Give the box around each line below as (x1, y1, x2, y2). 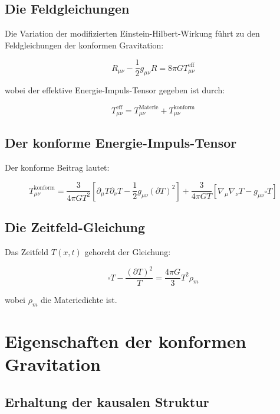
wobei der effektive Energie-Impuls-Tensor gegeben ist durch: (5, 84, 225, 96)
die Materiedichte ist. (40, 294, 117, 306)
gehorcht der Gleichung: (84, 246, 171, 257)
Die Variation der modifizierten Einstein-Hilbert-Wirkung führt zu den (5, 27, 260, 40)
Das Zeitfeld (5, 246, 49, 257)
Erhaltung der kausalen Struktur (5, 392, 209, 410)
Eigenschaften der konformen (5, 329, 246, 353)
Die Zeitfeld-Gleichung (5, 218, 146, 236)
